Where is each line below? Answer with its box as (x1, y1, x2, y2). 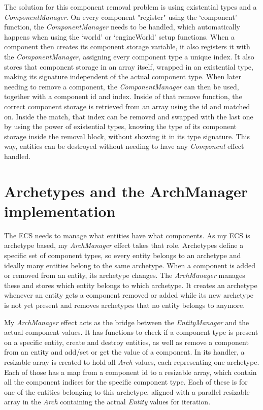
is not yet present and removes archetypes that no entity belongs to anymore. (4, 299, 245, 310)
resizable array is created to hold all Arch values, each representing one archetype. (4, 356, 259, 367)
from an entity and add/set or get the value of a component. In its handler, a (4, 346, 245, 357)
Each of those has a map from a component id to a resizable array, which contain (4, 366, 257, 377)
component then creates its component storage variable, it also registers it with (4, 41, 250, 52)
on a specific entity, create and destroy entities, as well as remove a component (4, 336, 249, 347)
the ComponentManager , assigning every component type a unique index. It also (4, 51, 254, 61)
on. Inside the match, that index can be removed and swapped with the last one (4, 111, 253, 121)
